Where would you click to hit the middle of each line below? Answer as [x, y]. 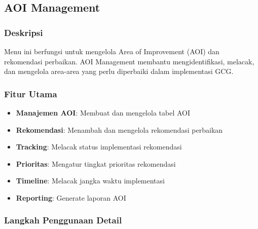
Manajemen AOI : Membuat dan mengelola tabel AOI [103, 112]
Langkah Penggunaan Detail [63, 220]
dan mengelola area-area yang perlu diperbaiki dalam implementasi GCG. [119, 71]
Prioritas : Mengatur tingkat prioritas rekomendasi [96, 163]
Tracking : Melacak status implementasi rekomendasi [99, 147]
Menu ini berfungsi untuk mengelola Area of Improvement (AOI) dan [112, 51]
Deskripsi [24, 32]
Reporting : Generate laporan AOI [71, 197]
